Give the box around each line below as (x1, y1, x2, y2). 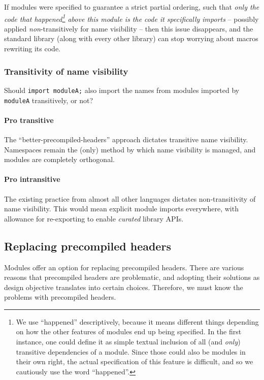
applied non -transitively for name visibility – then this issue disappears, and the (4, 23, 253, 34)
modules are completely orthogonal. (4, 154, 115, 165)
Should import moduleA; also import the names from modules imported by (4, 84, 240, 95)
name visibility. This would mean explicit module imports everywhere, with (4, 203, 239, 214)
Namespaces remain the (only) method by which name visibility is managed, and (4, 144, 256, 154)
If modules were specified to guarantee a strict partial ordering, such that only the (4, 2, 259, 12)
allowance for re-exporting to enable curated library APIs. (4, 213, 184, 224)
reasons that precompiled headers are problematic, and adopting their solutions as (4, 272, 260, 282)
